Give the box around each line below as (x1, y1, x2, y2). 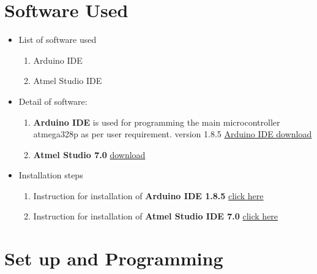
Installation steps (18, 169, 83, 181)
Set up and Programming (4, 246, 223, 271)
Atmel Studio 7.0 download (33, 148, 146, 161)
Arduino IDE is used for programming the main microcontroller (33, 115, 280, 128)
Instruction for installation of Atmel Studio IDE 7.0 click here (33, 210, 278, 223)
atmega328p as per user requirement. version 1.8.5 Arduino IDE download (33, 127, 312, 140)
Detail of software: (18, 94, 88, 107)
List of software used (18, 33, 97, 46)
